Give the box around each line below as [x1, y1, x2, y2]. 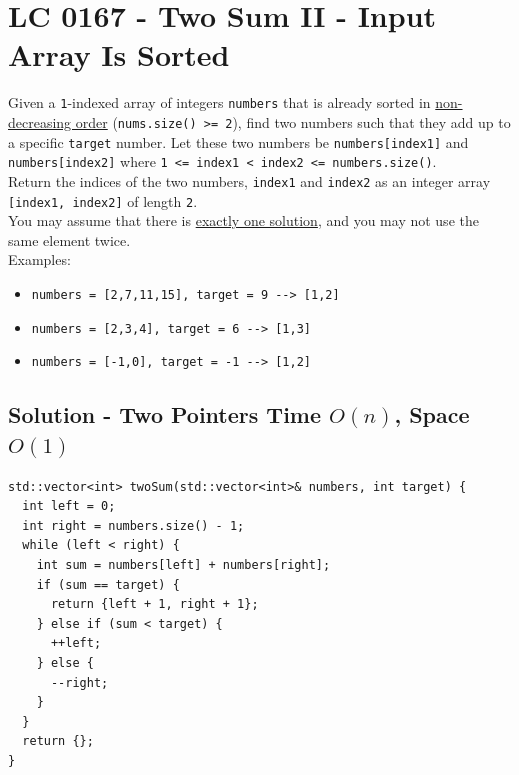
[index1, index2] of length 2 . [8, 190, 198, 211]
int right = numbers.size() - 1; [22, 518, 245, 533]
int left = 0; [22, 499, 116, 514]
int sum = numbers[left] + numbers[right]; [36, 557, 331, 572]
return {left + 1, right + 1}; [50, 597, 259, 612]
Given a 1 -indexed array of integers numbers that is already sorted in [8, 92, 431, 113]
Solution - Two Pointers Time [8, 399, 322, 430]
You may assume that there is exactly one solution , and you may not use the [8, 210, 479, 231]
